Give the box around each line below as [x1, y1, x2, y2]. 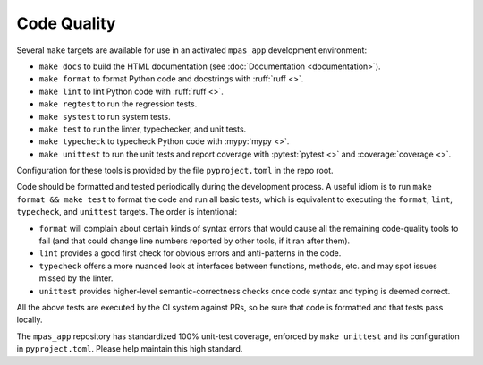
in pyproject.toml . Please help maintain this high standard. [16, 344, 243, 354]
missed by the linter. [38, 273, 114, 284]
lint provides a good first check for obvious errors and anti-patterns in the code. [38, 248, 342, 259]
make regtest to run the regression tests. [38, 98, 198, 109]
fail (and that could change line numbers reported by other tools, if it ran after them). [38, 235, 351, 246]
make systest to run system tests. [38, 111, 171, 122]
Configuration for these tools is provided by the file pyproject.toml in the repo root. [16, 166, 335, 176]
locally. [16, 314, 43, 326]
